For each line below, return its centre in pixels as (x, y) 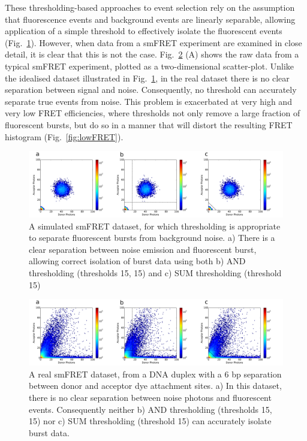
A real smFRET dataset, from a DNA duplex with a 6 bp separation (155, 374)
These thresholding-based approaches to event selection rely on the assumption (150, 7)
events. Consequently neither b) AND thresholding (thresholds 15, (151, 409)
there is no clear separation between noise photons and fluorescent (150, 397)
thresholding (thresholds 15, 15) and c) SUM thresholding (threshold (155, 273)
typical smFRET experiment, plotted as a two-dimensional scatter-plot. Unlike (150, 66)
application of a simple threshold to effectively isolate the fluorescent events (144, 31)
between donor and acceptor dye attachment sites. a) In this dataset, (155, 386)
